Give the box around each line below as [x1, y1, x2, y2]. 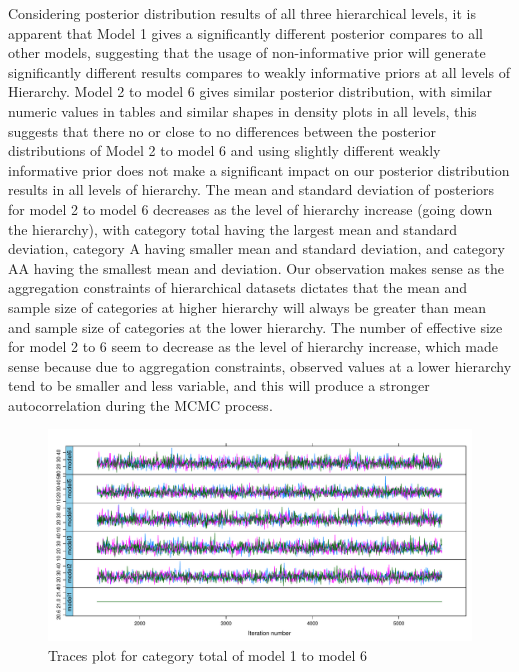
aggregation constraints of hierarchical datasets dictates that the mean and [8, 277, 468, 298]
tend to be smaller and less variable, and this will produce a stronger [8, 375, 430, 396]
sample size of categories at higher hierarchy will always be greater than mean [8, 296, 487, 317]
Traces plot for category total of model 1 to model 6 [48, 645, 368, 666]
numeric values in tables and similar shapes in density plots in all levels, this [8, 100, 477, 121]
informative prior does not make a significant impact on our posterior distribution [8, 159, 510, 180]
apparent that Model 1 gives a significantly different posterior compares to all [8, 22, 483, 43]
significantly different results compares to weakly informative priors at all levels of [8, 61, 510, 82]
